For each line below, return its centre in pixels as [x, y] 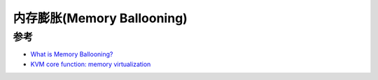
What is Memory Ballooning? [72, 54]
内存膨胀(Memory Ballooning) [100, 18]
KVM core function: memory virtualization [91, 64]
